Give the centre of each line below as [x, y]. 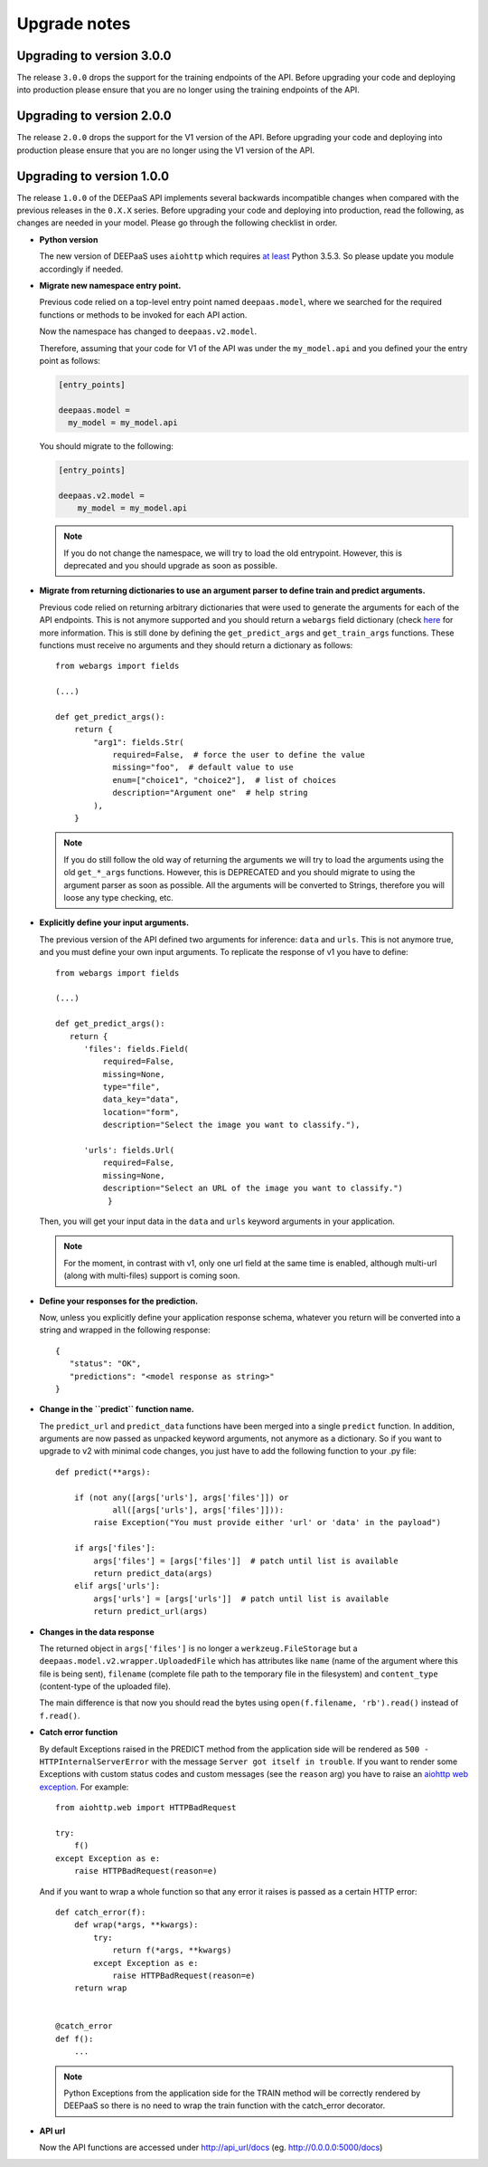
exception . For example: [84, 1787]
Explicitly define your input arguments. [114, 922]
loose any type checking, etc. [118, 897]
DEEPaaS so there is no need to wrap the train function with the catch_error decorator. [225, 2105]
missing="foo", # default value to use [203, 768]
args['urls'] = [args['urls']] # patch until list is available [241, 1599]
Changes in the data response [97, 1632]
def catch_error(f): [101, 1912]
